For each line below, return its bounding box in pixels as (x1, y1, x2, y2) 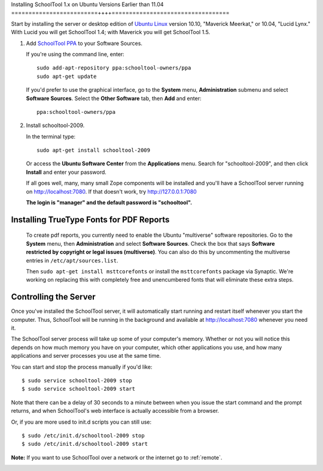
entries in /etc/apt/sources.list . (26, 256, 118, 264)
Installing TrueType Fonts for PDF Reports (11, 215, 170, 225)
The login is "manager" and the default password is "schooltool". (26, 199, 193, 206)
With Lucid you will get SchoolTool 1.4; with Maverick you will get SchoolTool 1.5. (11, 29, 211, 36)
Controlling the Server (11, 292, 96, 302)
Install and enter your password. (26, 168, 107, 176)
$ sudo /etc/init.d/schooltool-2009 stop (22, 432, 145, 439)
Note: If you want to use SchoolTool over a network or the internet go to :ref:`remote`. (11, 454, 223, 461)
